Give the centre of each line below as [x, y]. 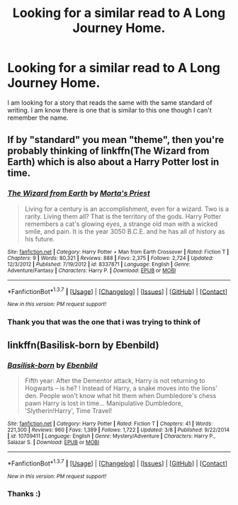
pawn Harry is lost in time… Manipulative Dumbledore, [104, 403]
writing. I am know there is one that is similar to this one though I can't [109, 110]
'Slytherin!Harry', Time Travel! [68, 410]
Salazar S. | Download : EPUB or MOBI [53, 442]
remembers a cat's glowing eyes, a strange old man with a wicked [121, 224]
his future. [40, 239]
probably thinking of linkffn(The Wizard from [108, 151]
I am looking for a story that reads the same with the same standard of [110, 102]
